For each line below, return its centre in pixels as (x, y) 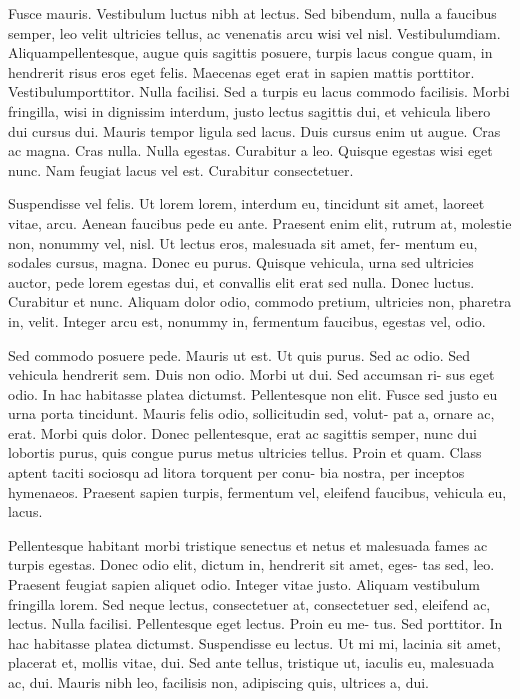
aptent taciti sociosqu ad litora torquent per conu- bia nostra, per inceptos (236, 472)
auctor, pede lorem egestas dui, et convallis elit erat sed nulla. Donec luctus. (241, 281)
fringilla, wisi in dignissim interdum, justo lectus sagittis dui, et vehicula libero (249, 110)
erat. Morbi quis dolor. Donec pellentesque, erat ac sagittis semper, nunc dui (242, 432)
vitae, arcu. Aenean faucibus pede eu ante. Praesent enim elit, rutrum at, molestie (260, 222)
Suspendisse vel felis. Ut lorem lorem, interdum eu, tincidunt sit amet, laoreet (246, 203)
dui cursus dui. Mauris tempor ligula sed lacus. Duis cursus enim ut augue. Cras (254, 130)
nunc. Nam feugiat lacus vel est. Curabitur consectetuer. (181, 169)
